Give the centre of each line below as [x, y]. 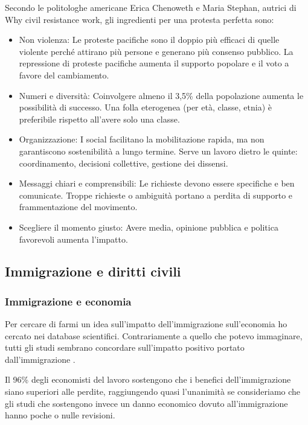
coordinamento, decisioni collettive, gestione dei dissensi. [124, 163]
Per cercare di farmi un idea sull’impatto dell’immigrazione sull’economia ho [146, 324]
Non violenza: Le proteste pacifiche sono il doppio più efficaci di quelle [149, 40]
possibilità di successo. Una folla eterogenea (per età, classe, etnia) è [146, 107]
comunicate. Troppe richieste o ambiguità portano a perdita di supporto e [156, 195]
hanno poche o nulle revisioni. [60, 415]
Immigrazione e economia [68, 301]
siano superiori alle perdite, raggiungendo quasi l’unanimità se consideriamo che [153, 391]
